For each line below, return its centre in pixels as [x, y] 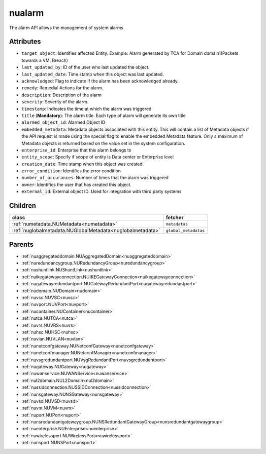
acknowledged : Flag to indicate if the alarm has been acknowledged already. [100, 81]
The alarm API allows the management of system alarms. [67, 28]
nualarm [27, 13]
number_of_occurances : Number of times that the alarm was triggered [95, 178]
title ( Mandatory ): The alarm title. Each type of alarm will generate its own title [104, 115]
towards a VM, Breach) [45, 60]
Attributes [25, 42]
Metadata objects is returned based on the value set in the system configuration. [103, 143]
